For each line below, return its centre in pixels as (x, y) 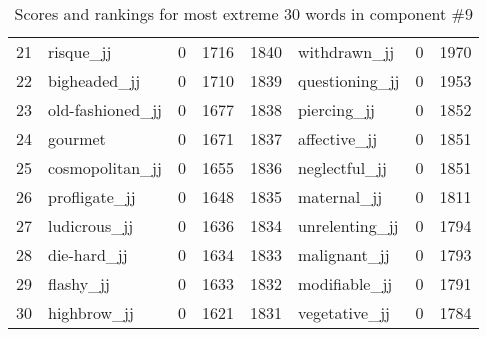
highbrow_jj (91, 312)
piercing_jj (336, 109)
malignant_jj (343, 254)
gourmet (77, 138)
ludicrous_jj (91, 225)
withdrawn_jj (346, 51)
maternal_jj (340, 196)
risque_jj (80, 51)
